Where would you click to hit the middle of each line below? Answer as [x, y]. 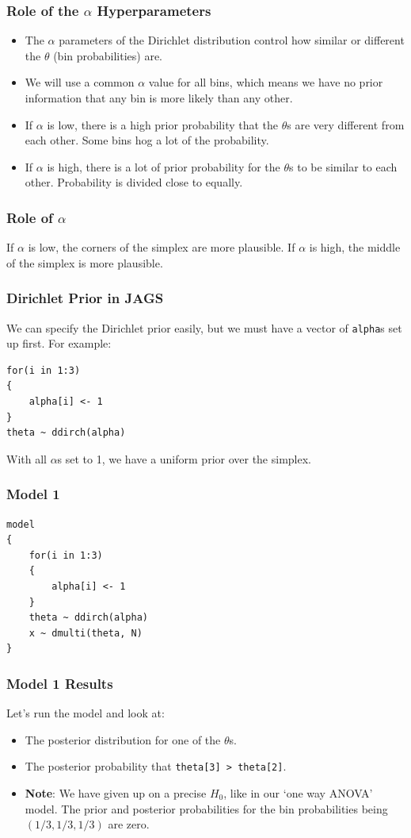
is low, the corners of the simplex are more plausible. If [162, 247]
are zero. [129, 824]
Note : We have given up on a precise [116, 793]
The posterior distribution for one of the [123, 739]
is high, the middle [355, 247]
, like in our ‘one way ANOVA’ [298, 793]
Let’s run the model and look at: [86, 713]
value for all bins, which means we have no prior [266, 82]
